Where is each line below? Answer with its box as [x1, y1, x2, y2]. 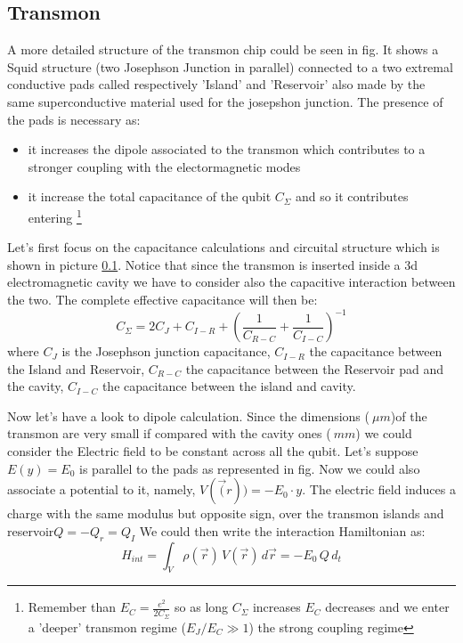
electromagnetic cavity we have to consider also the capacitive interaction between [7, 273, 456, 291]
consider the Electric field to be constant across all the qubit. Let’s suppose [7, 442, 418, 460]
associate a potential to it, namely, [7, 480, 196, 499]
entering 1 [28, 205, 82, 226]
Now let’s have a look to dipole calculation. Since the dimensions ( [7, 406, 370, 425]
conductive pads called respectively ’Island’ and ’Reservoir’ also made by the [7, 75, 426, 94]
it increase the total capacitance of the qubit [28, 187, 272, 206]
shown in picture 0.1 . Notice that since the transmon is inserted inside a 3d [7, 255, 418, 273]
